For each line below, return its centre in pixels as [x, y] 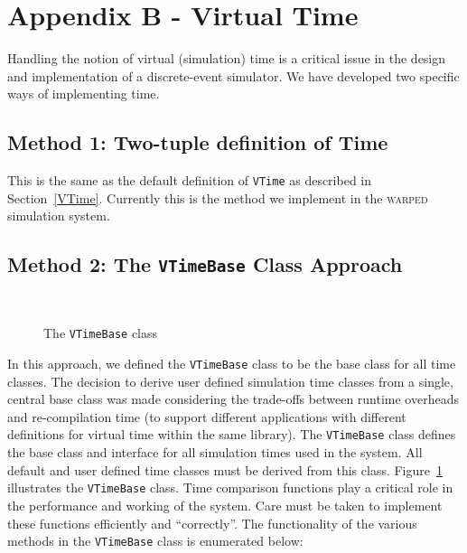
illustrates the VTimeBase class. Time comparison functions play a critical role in [230, 487]
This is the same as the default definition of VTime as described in [190, 180]
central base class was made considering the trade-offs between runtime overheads [233, 399]
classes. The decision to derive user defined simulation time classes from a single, [230, 381]
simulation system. [59, 216]
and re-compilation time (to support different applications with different [207, 416]
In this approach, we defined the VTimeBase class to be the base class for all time [232, 363]
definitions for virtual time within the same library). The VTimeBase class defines [232, 434]
